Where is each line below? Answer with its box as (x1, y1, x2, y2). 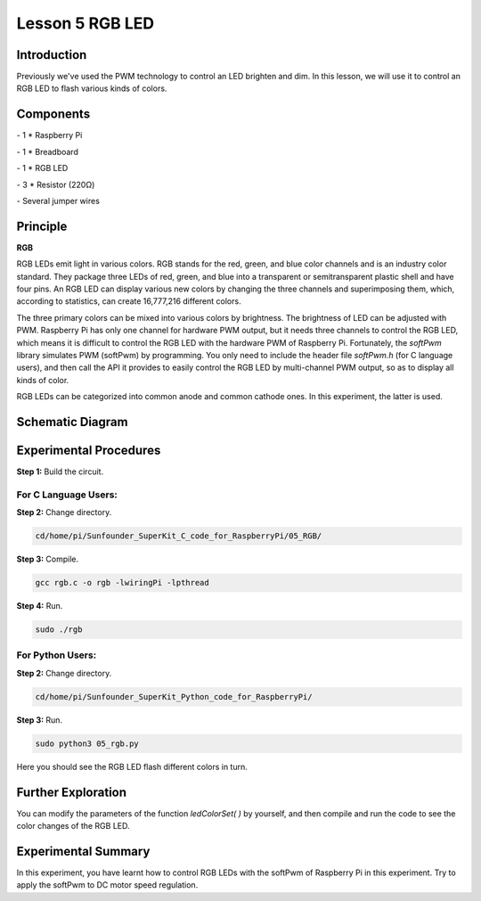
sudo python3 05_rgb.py (35, 738, 140, 749)
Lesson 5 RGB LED (16, 13, 155, 33)
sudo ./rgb (35, 625, 83, 635)
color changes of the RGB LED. (16, 821, 130, 831)
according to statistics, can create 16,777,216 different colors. (16, 296, 241, 307)
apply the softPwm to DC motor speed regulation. (16, 880, 199, 890)
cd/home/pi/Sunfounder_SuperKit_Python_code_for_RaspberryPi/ (35, 692, 313, 701)
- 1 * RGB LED (16, 163, 69, 174)
